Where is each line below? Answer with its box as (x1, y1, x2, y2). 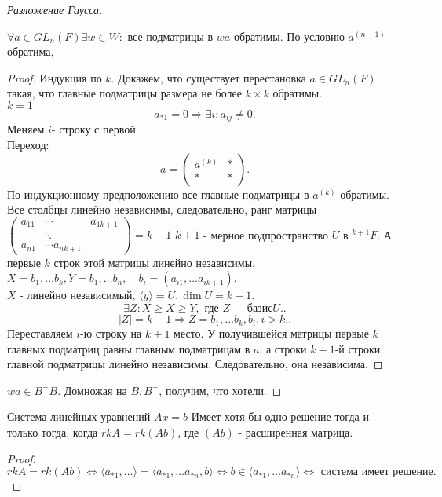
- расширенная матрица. (238, 424, 353, 440)
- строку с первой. (52, 121, 139, 137)
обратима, (7, 43, 54, 60)
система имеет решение (320, 466, 433, 478)
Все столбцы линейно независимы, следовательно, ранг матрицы (7, 201, 317, 217)
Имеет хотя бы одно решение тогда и (191, 408, 369, 425)
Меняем (7, 121, 45, 137)
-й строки (334, 340, 381, 356)
